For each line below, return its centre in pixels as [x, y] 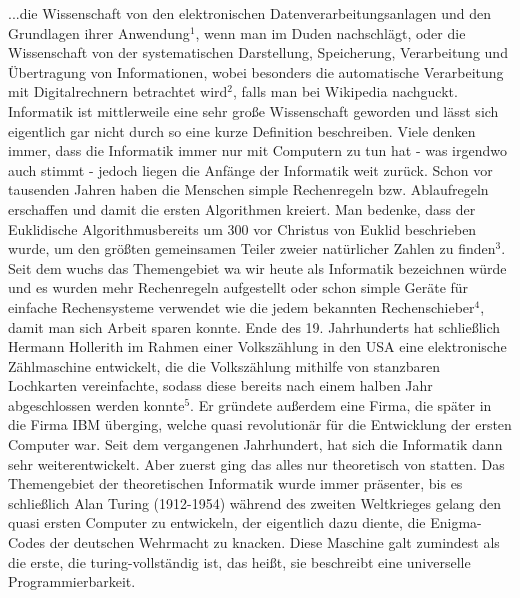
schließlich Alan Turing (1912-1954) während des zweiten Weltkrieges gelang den [255, 502]
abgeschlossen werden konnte [96, 404]
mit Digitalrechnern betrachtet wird [118, 91]
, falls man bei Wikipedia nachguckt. [345, 91]
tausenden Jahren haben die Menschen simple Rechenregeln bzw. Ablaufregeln [248, 189]
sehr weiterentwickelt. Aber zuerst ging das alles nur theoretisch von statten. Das [256, 463]
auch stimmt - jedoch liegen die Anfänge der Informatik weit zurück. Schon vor [250, 169]
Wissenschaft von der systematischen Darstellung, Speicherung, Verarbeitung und [258, 52]
